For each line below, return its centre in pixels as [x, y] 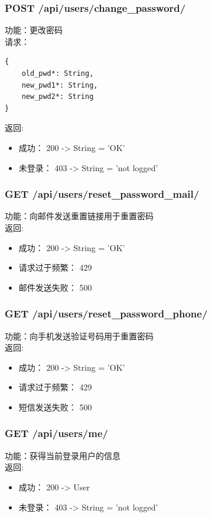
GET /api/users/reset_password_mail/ [102, 194]
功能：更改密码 [34, 30]
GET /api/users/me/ [56, 433]
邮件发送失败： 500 [55, 287]
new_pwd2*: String [58, 97]
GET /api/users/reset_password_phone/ [106, 314]
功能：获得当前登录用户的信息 [63, 455]
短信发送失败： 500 [55, 407]
